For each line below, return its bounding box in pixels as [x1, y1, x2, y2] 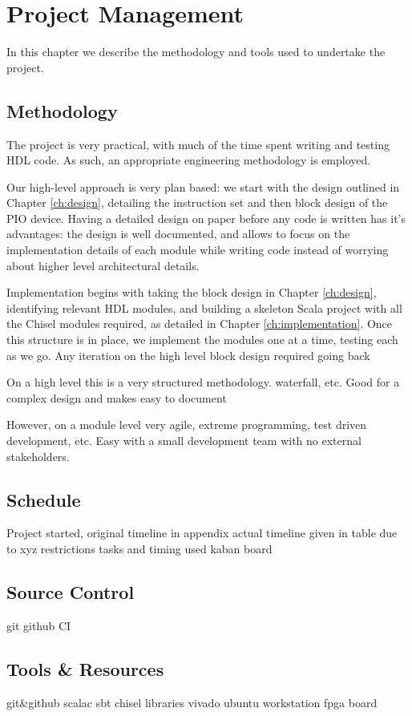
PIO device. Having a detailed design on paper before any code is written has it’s [6, 209, 406, 226]
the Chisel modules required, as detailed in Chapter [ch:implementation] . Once [6, 315, 393, 332]
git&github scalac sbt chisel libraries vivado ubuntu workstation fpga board [6, 694, 378, 710]
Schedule [6, 487, 81, 512]
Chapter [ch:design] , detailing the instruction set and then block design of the [6, 194, 388, 211]
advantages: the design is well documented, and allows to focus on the [6, 225, 350, 242]
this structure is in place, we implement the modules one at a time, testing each [6, 331, 398, 348]
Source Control [6, 579, 135, 604]
